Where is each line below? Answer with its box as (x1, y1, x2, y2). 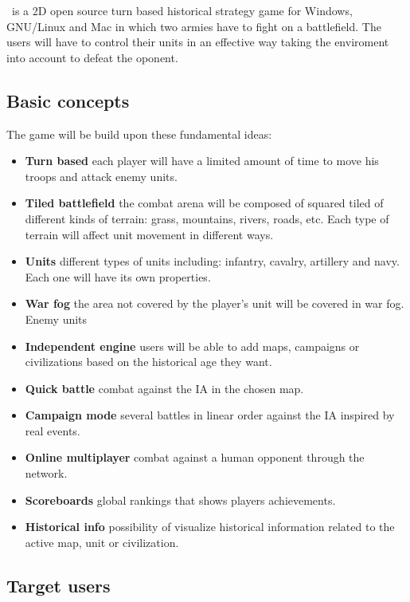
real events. (25, 422, 80, 439)
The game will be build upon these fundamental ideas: (6, 125, 272, 142)
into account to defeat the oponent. (6, 49, 178, 65)
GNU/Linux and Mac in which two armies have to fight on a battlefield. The (6, 18, 381, 34)
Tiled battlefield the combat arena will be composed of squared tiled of (25, 195, 384, 211)
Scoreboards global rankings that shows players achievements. (25, 491, 336, 508)
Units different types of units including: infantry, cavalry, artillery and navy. (25, 253, 400, 270)
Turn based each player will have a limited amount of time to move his (25, 152, 379, 169)
